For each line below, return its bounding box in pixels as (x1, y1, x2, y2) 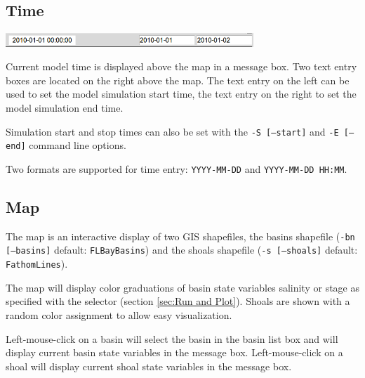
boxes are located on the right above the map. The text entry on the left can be (6, 72, 350, 87)
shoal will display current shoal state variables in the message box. (6, 358, 292, 373)
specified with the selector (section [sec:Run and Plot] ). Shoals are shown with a (6, 294, 350, 308)
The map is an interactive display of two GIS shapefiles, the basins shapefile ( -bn (6, 228, 355, 243)
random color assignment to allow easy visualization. (6, 307, 232, 322)
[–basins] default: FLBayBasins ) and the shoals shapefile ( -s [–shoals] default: (6, 242, 358, 257)
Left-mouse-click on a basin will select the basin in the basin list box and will (6, 331, 338, 346)
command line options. (29, 138, 126, 152)
